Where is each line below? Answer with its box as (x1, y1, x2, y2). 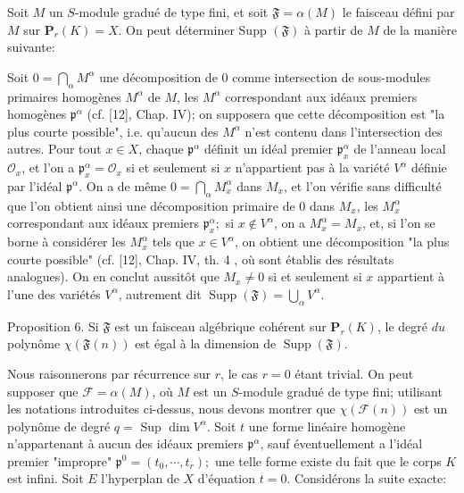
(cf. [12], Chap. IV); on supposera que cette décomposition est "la (87, 104, 445, 123)
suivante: (7, 38, 55, 56)
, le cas (220, 363, 259, 382)
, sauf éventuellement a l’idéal (260, 434, 423, 453)
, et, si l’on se (362, 213, 435, 232)
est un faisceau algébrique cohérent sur (114, 316, 327, 335)
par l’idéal (7, 176, 62, 195)
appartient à (377, 267, 445, 286)
